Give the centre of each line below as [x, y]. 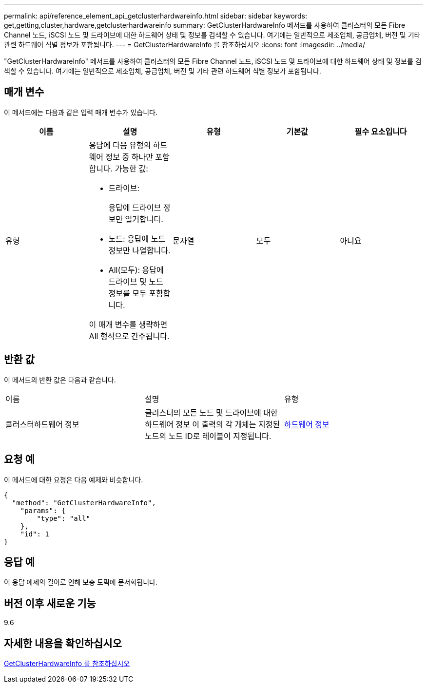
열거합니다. [144, 219]
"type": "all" [64, 518]
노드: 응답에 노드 [137, 239]
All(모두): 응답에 [136, 270]
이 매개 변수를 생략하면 [128, 324]
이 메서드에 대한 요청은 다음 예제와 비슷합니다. [74, 479]
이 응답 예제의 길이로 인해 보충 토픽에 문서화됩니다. [81, 582]
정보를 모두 [127, 293]
